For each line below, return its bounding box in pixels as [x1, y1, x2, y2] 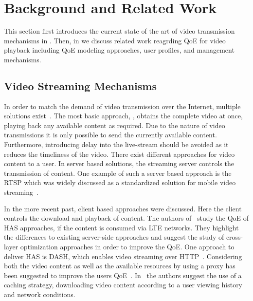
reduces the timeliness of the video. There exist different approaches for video [4, 149, 235, 159]
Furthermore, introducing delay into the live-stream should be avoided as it [4, 139, 229, 150]
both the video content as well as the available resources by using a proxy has [4, 261, 235, 271]
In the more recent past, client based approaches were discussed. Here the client [4, 203, 242, 213]
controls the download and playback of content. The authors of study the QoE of [4, 213, 249, 223]
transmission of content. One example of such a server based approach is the [4, 168, 232, 178]
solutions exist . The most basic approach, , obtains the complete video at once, [4, 111, 243, 121]
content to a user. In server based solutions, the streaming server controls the [4, 158, 234, 169]
